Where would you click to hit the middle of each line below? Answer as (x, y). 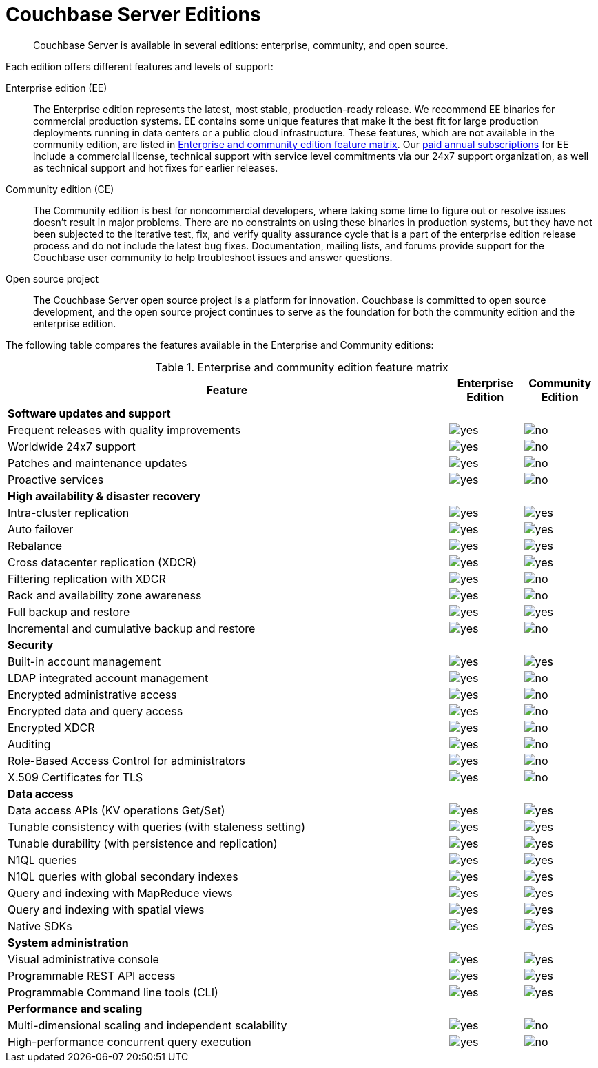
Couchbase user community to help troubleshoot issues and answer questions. (213, 257)
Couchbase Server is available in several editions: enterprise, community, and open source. (241, 45)
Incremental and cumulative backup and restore (132, 628)
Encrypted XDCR (51, 727)
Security (31, 645)
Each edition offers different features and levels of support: (140, 66)
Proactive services (56, 479)
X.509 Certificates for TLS (75, 777)
